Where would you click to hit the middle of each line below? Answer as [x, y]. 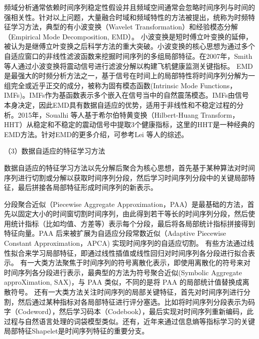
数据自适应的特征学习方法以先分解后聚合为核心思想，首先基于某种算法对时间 [129, 167]
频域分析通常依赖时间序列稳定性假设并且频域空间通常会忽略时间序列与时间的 [129, 7]
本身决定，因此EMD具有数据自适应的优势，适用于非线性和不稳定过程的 [121, 104]
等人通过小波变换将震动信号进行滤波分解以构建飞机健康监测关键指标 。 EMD [129, 66]
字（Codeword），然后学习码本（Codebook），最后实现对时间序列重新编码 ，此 [129, 311]
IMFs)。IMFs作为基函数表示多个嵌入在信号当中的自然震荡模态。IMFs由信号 [127, 95]
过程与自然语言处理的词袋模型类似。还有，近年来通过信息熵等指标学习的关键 [129, 321]
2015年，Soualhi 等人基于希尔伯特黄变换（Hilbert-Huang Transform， [128, 114]
